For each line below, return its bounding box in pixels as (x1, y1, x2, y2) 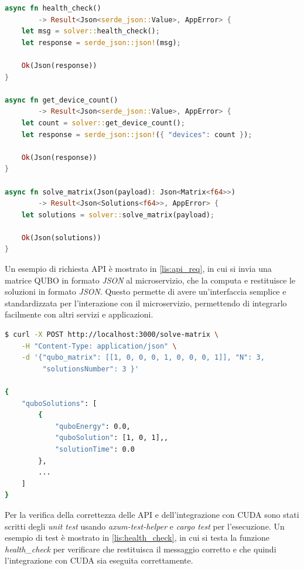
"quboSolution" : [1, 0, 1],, (54, 434, 169, 442)
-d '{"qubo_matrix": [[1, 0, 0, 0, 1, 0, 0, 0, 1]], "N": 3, (21, 353, 265, 362)
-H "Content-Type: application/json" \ (21, 342, 177, 350)
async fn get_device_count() (5, 95, 118, 104)
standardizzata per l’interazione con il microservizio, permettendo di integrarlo (5, 296, 287, 309)
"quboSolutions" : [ (21, 399, 97, 408)
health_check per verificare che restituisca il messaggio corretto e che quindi (5, 542, 276, 555)
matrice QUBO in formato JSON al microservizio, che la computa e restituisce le (5, 274, 296, 286)
